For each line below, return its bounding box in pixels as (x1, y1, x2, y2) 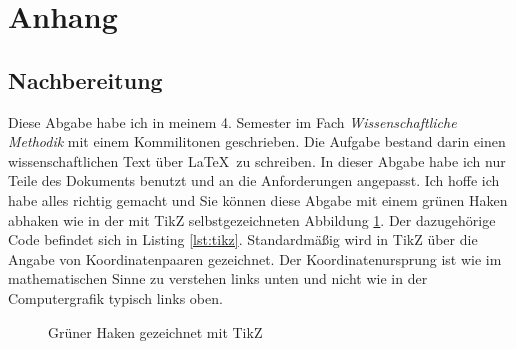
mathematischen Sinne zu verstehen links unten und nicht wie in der (8, 268, 428, 289)
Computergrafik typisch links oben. (8, 287, 223, 308)
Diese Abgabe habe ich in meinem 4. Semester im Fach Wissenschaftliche (8, 111, 457, 132)
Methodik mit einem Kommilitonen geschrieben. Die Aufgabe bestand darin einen (8, 131, 506, 152)
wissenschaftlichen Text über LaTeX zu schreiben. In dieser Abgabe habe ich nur (8, 150, 506, 171)
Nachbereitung (8, 64, 163, 95)
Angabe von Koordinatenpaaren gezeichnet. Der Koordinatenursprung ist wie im (8, 248, 502, 269)
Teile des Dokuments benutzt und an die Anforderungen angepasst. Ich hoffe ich (8, 170, 500, 191)
